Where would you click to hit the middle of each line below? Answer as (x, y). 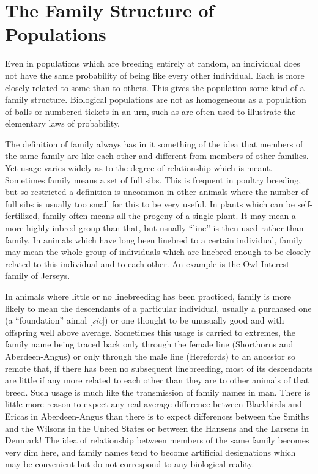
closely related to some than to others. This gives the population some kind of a (155, 87)
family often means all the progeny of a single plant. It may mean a (169, 216)
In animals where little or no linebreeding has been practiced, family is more (148, 296)
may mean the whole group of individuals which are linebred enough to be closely (158, 252)
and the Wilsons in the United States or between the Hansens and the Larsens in (157, 428)
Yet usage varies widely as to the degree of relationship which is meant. (139, 168)
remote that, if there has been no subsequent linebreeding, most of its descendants (159, 368)
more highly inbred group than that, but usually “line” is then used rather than (154, 228)
